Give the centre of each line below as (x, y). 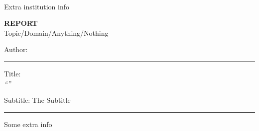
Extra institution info (37, 6)
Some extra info (28, 124)
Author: (16, 49)
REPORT (21, 23)
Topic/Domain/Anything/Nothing (56, 33)
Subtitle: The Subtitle (37, 100)
